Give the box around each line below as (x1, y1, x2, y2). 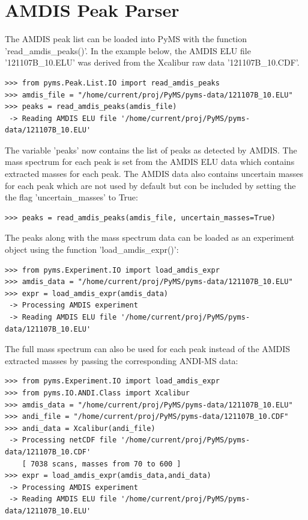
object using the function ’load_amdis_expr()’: (5, 243, 179, 256)
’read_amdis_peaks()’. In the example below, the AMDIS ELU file (5, 44, 251, 57)
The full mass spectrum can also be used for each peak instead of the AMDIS (5, 342, 291, 355)
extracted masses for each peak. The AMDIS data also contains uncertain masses (5, 167, 304, 180)
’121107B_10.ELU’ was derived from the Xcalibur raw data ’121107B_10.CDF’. (5, 56, 300, 69)
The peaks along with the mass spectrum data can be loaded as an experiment (5, 231, 295, 244)
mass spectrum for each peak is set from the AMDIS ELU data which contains (5, 155, 295, 168)
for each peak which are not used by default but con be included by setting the (5, 179, 296, 191)
